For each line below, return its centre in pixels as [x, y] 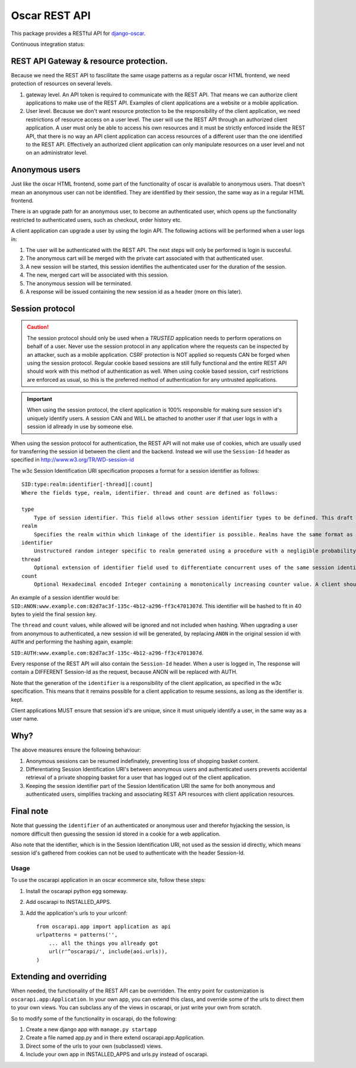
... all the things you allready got [103, 943]
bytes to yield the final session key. [54, 614]
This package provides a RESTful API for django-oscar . [78, 33]
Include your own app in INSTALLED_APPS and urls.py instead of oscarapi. [117, 1054]
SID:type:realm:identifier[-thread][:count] [88, 484]
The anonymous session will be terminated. [79, 283]
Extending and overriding [59, 977]
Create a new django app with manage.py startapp [91, 1029]
